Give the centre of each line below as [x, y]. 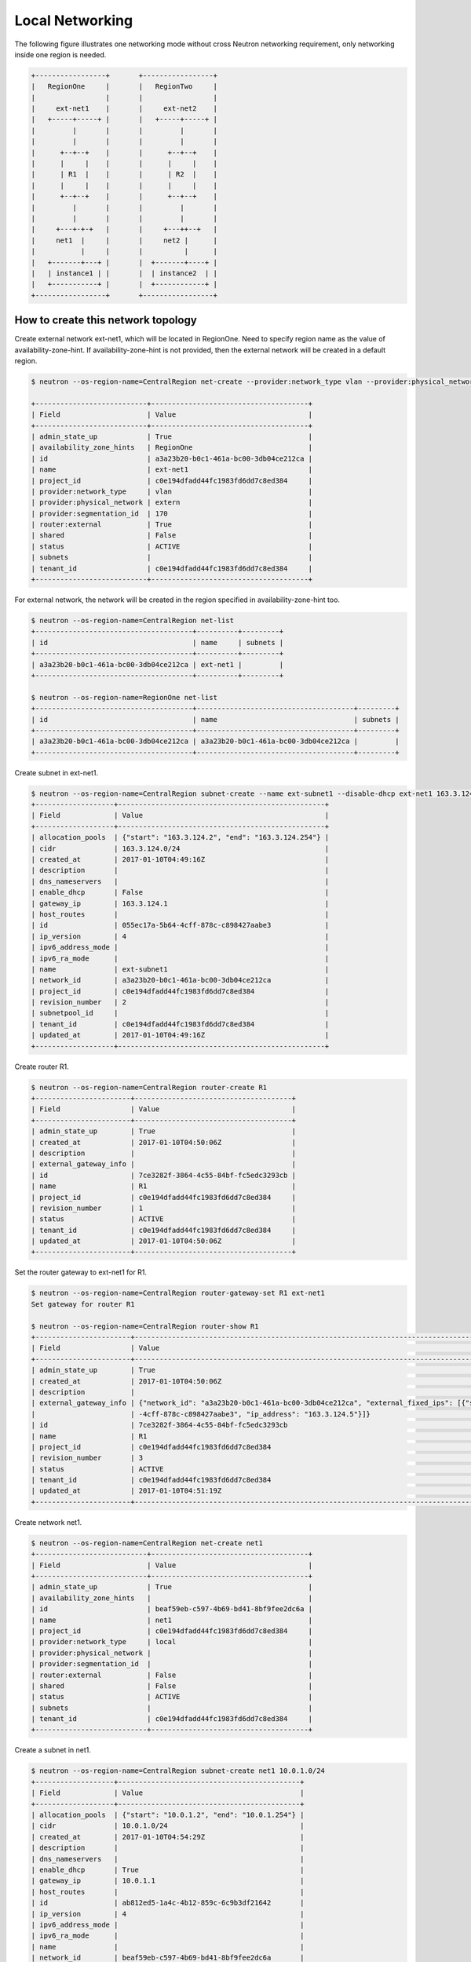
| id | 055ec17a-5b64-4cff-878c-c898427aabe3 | [180, 925]
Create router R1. [42, 1067]
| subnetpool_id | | [180, 1013]
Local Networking [74, 20]
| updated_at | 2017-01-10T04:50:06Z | [164, 1241]
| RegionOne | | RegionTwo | [124, 87]
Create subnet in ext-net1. [57, 772]
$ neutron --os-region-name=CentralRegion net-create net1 [147, 1543]
